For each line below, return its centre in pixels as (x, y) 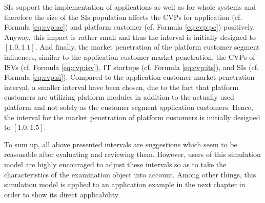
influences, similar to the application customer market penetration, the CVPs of (130, 57)
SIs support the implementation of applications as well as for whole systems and (130, 7)
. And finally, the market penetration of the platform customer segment (147, 47)
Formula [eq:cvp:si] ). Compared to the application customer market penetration (129, 77)
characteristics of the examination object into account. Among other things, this (130, 174)
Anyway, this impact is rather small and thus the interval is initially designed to (130, 37)
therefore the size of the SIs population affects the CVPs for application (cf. (123, 17)
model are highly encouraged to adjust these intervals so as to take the (115, 164)
